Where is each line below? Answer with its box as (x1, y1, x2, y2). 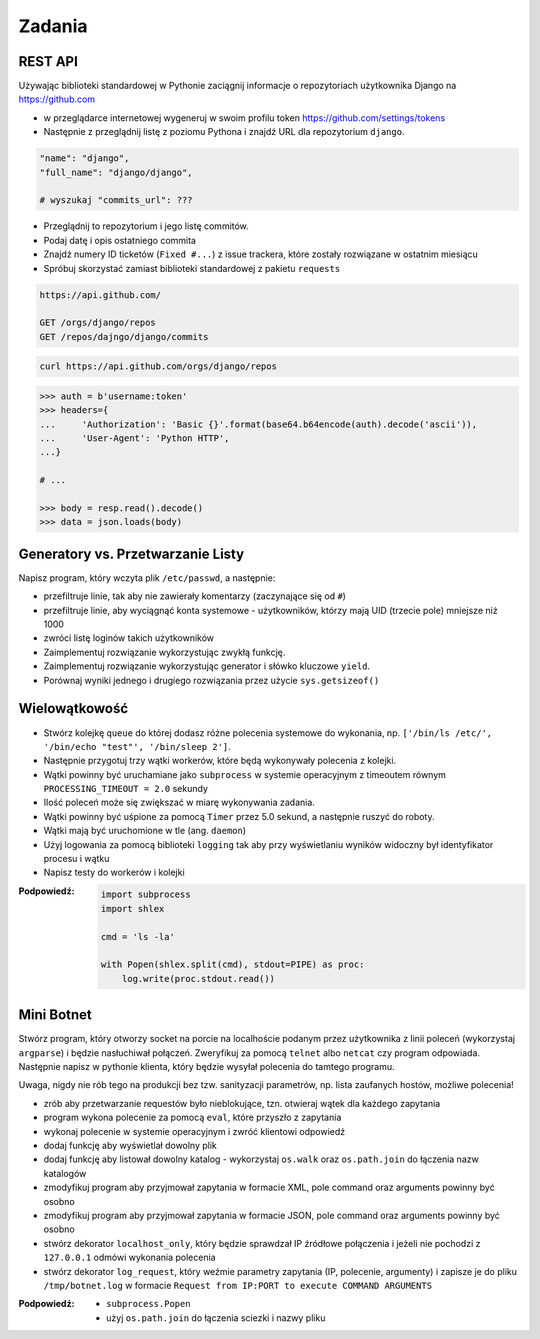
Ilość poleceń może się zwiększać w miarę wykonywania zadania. (43, 796, 315, 809)
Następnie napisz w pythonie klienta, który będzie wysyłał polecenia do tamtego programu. (18, 1061, 395, 1073)
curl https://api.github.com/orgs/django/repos (39, 361, 277, 372)
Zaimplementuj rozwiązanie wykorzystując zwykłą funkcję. (43, 646, 286, 658)
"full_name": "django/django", (39, 166, 194, 178)
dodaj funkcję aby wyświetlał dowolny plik (43, 1139, 217, 1151)
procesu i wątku (43, 853, 110, 865)
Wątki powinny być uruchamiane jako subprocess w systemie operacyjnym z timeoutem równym (43, 768, 447, 780)
